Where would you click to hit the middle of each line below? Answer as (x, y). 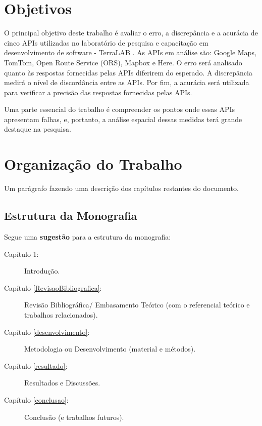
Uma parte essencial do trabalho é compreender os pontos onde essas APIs (120, 109)
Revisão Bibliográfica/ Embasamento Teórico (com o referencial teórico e (137, 305)
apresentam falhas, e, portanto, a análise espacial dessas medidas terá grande (123, 119)
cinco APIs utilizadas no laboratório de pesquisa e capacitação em (106, 42)
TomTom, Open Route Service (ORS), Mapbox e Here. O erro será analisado (123, 62)
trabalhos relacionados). (61, 314)
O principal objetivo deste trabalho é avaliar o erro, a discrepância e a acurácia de (131, 33)
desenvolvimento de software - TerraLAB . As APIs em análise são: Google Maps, (130, 52)
